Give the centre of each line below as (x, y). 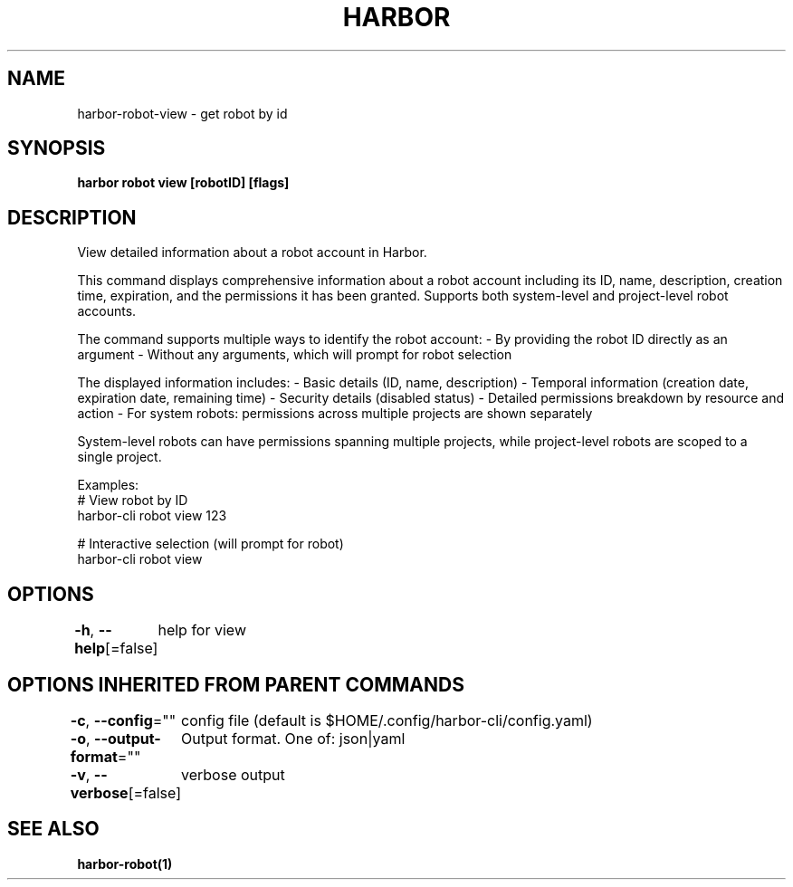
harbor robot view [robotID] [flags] (183, 183)
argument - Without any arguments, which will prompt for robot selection (295, 355)
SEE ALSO (53, 829)
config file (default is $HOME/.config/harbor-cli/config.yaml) (387, 720)
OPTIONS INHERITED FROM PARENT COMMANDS (236, 684)
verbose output (233, 774)
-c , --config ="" (123, 720)
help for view (202, 630)
